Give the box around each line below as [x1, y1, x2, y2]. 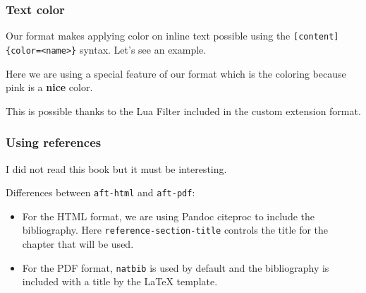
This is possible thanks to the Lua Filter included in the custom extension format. [6, 103, 361, 118]
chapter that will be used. [22, 237, 134, 251]
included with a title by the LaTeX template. [22, 274, 218, 289]
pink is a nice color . [6, 80, 93, 95]
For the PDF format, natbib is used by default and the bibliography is [22, 260, 329, 275]
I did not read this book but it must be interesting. [6, 161, 227, 176]
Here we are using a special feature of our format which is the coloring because [6, 66, 346, 80]
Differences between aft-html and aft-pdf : [6, 185, 195, 200]
